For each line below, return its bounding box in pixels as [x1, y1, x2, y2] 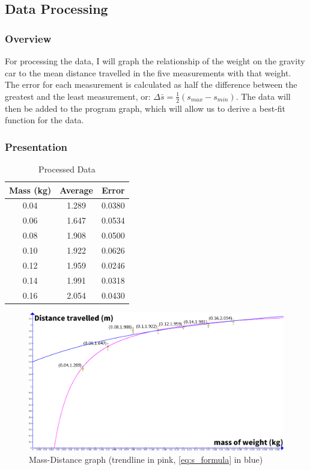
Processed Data [38, 163, 96, 175]
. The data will [236, 90, 291, 102]
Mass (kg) [9, 183, 52, 196]
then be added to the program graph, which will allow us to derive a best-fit [5, 102, 285, 114]
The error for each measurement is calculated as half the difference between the [5, 78, 297, 91]
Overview [5, 31, 52, 46]
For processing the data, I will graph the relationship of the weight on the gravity [5, 55, 305, 67]
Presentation [5, 139, 68, 154]
